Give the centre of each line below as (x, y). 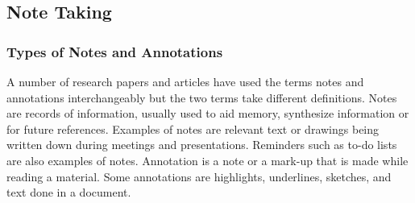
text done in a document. (69, 192)
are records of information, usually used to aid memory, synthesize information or (208, 113)
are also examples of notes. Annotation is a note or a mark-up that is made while (207, 160)
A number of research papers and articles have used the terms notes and (185, 81)
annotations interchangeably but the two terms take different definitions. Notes (202, 97)
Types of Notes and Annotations (115, 51)
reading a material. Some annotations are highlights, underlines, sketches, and (199, 176)
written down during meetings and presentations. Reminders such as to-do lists (202, 145)
